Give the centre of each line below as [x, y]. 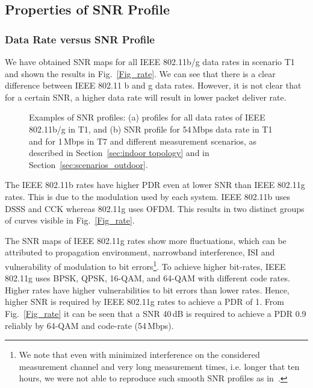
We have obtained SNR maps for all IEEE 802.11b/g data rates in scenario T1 [150, 61]
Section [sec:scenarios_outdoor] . [88, 164]
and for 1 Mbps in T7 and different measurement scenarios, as [143, 141]
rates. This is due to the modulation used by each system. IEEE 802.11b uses [148, 196]
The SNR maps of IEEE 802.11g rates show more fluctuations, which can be [146, 240]
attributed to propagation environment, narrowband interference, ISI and [140, 252]
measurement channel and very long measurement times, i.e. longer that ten [159, 366]
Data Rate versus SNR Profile [80, 39]
